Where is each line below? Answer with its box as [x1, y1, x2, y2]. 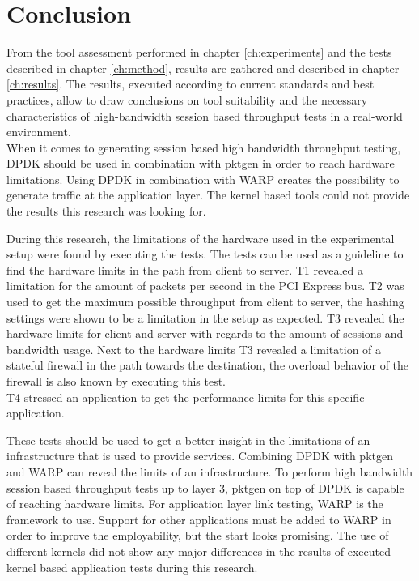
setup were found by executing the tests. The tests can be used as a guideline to [6, 246, 404, 263]
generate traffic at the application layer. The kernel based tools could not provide [6, 186, 410, 203]
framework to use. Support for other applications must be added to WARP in [6, 511, 391, 528]
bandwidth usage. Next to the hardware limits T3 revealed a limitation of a [6, 340, 382, 357]
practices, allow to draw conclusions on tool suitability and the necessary [6, 91, 368, 108]
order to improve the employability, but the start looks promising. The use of [6, 527, 389, 544]
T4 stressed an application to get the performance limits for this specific [6, 388, 365, 405]
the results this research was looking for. [6, 203, 206, 220]
